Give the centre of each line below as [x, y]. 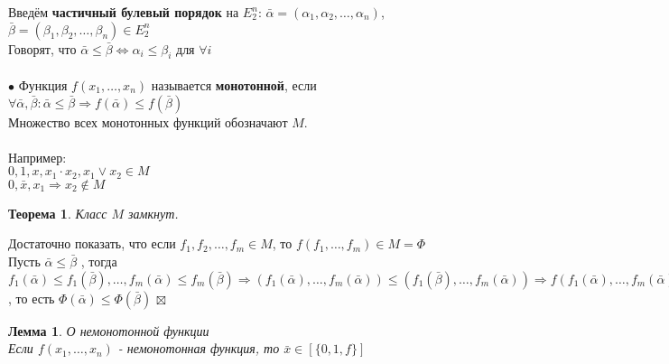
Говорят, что [42, 48]
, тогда [99, 261]
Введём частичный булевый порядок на [124, 12]
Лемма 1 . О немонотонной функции [109, 330]
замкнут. [153, 213]
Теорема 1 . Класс [58, 213]
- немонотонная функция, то [199, 348]
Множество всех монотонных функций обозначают [148, 121]
